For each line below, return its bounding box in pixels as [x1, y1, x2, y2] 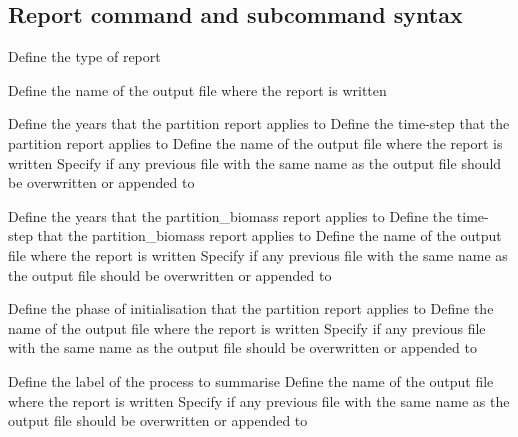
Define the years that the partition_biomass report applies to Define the [8, 205, 453, 226]
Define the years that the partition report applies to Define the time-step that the [8, 113, 510, 134]
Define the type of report [8, 46, 161, 67]
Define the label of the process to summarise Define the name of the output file [8, 370, 494, 391]
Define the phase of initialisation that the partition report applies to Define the [8, 298, 494, 319]
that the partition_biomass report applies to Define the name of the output [37, 225, 502, 246]
